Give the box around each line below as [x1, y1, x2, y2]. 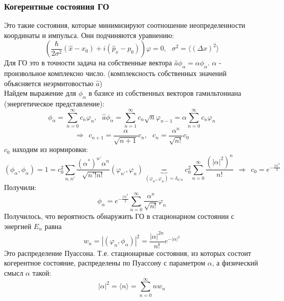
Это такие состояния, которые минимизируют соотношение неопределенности [4, 20, 245, 30]
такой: [32, 268, 51, 278]
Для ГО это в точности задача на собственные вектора [4, 57, 172, 68]
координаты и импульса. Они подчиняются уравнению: [4, 29, 174, 40]
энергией [4, 220, 31, 231]
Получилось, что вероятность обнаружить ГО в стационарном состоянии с [4, 211, 234, 221]
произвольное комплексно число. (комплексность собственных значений [4, 68, 227, 79]
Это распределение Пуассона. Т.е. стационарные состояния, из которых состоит [4, 247, 252, 258]
